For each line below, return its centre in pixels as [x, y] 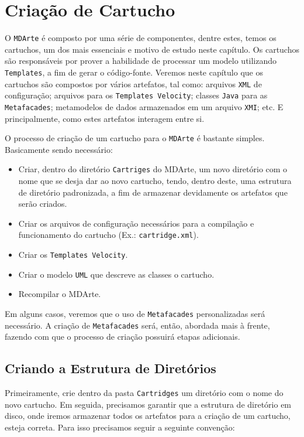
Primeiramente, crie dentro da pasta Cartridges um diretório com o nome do [144, 393]
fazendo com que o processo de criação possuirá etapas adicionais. [122, 337]
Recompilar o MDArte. [60, 294]
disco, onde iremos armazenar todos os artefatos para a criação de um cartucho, [148, 416]
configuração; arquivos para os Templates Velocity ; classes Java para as [136, 95]
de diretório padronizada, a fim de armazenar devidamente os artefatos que [153, 192]
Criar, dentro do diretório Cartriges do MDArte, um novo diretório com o [153, 169]
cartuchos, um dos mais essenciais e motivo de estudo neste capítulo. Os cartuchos [152, 49]
